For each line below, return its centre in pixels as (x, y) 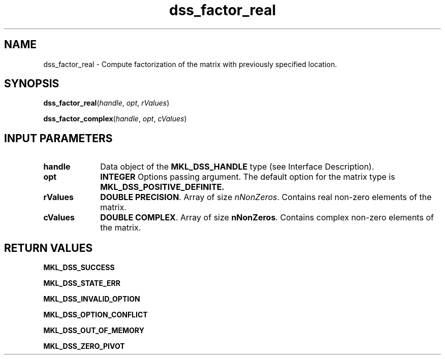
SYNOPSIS (32, 84)
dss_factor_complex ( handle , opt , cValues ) (115, 119)
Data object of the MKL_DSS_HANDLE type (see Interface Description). (237, 167)
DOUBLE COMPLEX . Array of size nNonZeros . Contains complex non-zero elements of (267, 218)
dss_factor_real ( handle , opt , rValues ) (106, 103)
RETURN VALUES (49, 248)
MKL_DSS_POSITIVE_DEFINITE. (162, 187)
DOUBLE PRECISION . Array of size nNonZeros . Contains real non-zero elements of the (266, 197)
